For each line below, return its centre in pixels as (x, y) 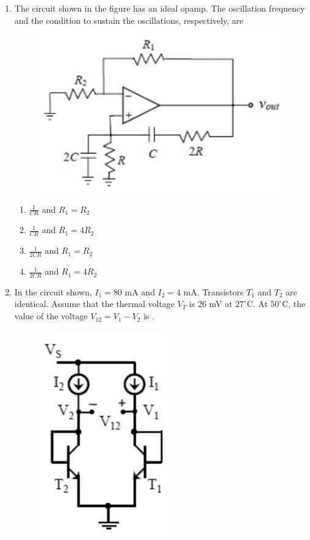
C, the (294, 304)
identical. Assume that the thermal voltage (95, 304)
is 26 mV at (211, 304)
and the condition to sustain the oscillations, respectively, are (129, 20)
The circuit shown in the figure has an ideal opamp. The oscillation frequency (160, 8)
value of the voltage (51, 316)
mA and (140, 291)
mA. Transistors (214, 291)
